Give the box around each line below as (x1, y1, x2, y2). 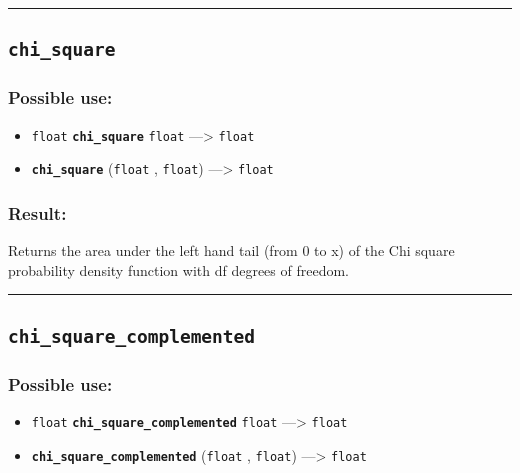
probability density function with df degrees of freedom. (8, 259, 349, 280)
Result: (8, 200, 67, 225)
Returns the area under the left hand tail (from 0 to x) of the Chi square (8, 240, 455, 261)
